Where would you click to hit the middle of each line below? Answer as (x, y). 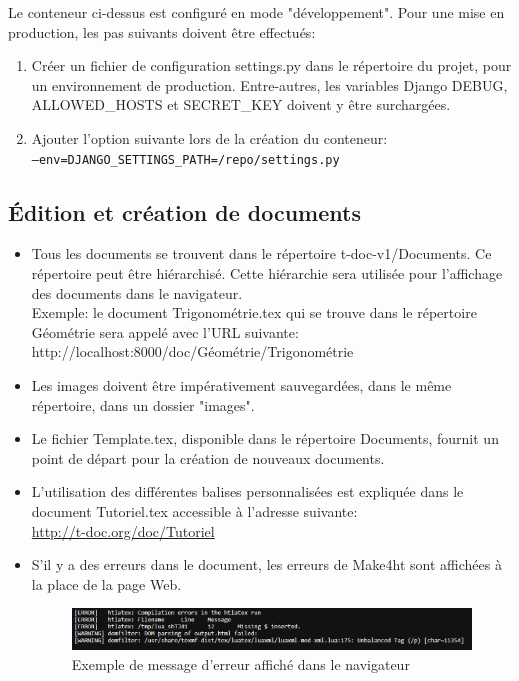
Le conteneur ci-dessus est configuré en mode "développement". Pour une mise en (256, 12)
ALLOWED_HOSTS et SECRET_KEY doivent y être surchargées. (241, 104)
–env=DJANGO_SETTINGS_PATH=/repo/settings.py (185, 159)
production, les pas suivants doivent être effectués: (162, 31)
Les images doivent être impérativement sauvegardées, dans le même (241, 384)
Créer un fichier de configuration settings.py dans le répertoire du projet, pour (271, 65)
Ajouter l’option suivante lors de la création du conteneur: (209, 137)
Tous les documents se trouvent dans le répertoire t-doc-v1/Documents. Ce (261, 253)
